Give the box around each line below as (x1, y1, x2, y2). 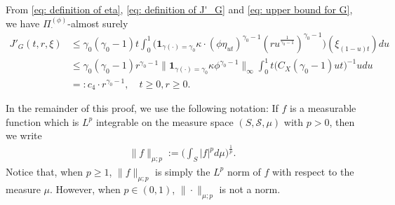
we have (6, 15, 40, 30)
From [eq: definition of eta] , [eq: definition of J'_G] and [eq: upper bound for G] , (6, 2, 353, 16)
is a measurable (290, 100, 356, 115)
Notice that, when (6, 164, 83, 178)
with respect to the (272, 164, 354, 178)
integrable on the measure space (95, 114, 234, 129)
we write (6, 128, 42, 143)
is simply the (155, 164, 210, 178)
